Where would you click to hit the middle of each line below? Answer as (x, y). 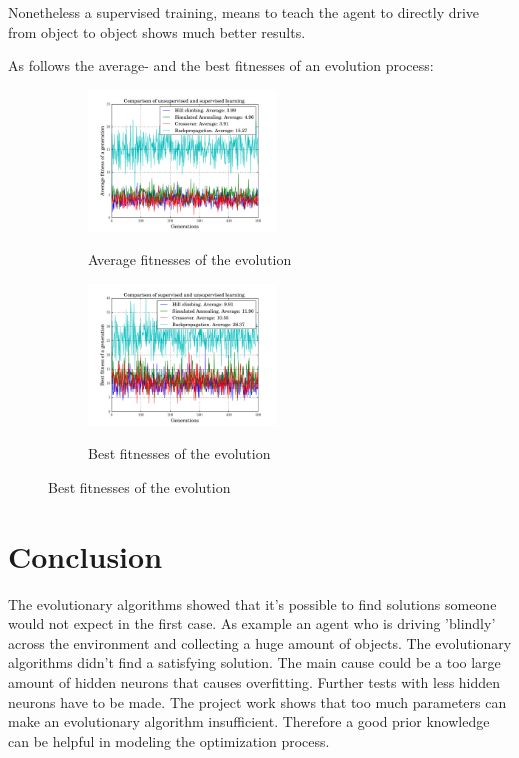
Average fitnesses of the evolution (190, 259)
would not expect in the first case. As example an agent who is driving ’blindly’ (252, 623)
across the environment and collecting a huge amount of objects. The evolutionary (260, 642)
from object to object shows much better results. (157, 31)
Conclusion (85, 555)
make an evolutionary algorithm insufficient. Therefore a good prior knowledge (249, 721)
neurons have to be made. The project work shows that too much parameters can (257, 701)
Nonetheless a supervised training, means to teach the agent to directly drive (244, 12)
